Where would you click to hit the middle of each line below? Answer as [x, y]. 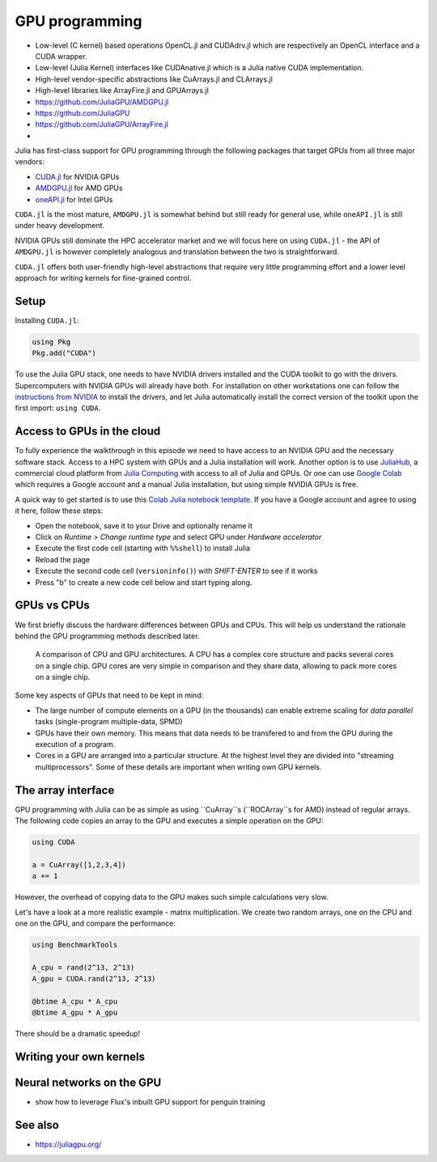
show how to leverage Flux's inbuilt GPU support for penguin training [151, 1102]
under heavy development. [60, 226]
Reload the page [63, 559]
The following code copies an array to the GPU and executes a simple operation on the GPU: [169, 821]
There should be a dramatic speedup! [78, 1034]
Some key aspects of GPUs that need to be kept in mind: [109, 695]
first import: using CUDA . [58, 408]
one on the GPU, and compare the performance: [95, 923]
